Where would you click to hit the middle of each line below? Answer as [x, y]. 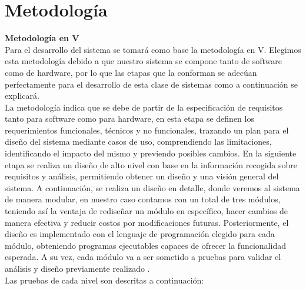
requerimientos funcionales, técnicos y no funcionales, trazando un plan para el [147, 130]
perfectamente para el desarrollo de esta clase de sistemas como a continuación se [151, 84]
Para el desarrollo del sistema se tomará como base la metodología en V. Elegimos [153, 49]
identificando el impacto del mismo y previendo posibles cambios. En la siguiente [151, 153]
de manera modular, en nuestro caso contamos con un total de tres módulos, [143, 199]
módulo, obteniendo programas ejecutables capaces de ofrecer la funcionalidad [145, 245]
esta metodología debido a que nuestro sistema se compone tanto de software [144, 61]
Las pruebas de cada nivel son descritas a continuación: [104, 280]
